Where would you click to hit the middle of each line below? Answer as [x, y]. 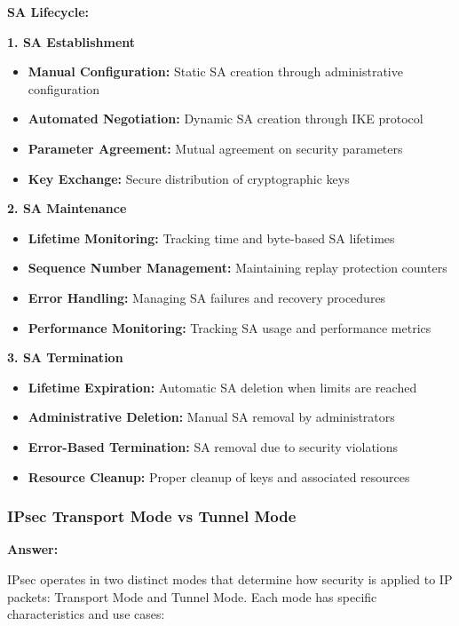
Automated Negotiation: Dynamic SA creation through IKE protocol [226, 119]
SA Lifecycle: [48, 12]
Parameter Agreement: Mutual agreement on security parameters [215, 148]
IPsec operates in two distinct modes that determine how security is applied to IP [230, 578]
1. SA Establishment [71, 41]
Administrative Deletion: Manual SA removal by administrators [211, 417]
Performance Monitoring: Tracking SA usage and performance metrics [229, 327]
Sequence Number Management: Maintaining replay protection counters [237, 268]
